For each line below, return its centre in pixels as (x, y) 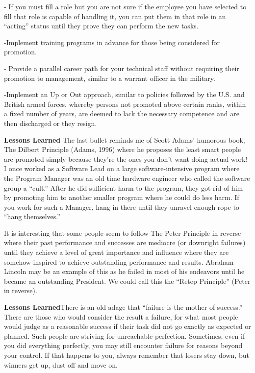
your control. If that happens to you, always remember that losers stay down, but (127, 355)
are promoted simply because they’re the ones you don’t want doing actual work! (126, 159)
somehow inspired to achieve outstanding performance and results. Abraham (119, 261)
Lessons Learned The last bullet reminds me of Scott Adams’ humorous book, (125, 139)
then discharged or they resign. (51, 123)
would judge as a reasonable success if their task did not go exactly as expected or (127, 326)
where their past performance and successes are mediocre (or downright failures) (125, 242)
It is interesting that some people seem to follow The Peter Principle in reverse (123, 233)
